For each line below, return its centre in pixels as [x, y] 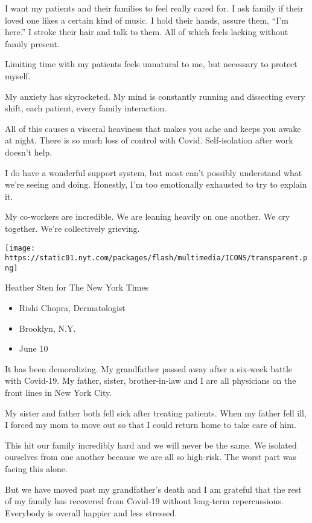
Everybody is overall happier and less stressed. [91, 512]
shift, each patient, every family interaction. [86, 108]
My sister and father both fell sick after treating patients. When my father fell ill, [156, 413]
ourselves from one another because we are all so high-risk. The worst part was [151, 457]
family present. [32, 43]
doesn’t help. [29, 152]
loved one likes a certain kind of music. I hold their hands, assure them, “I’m [147, 20]
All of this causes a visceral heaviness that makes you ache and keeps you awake [153, 128]
